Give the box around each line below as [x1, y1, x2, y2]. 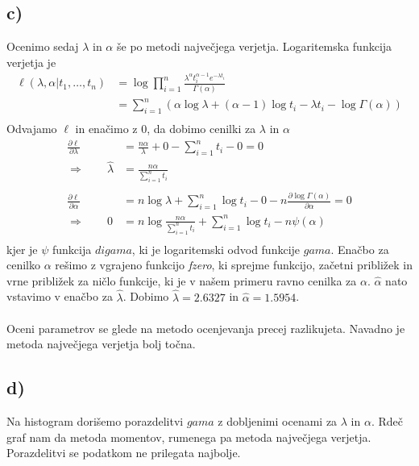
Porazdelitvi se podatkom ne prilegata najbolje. [6, 444, 241, 461]
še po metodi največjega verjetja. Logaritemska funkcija [116, 38, 392, 55]
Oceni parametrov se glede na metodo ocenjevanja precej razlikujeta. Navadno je [6, 319, 405, 336]
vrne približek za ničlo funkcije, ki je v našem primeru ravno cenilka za [6, 272, 357, 289]
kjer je [6, 240, 38, 257]
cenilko [6, 256, 40, 273]
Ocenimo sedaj [6, 38, 79, 55]
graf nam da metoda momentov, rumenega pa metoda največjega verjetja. [6, 428, 371, 445]
